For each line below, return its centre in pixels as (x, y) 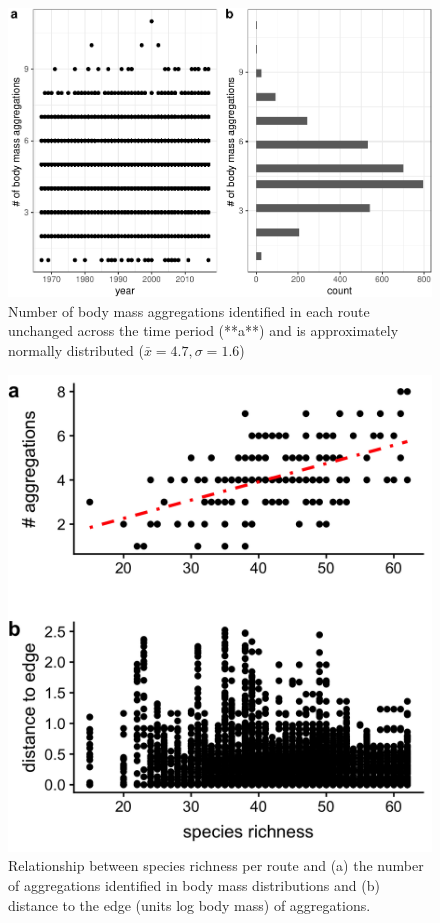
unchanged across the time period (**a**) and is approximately (203, 330)
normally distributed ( (76, 350)
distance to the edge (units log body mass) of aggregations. (189, 904)
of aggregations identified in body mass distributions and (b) (194, 884)
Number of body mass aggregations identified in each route (189, 310)
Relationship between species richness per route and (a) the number (216, 865)
